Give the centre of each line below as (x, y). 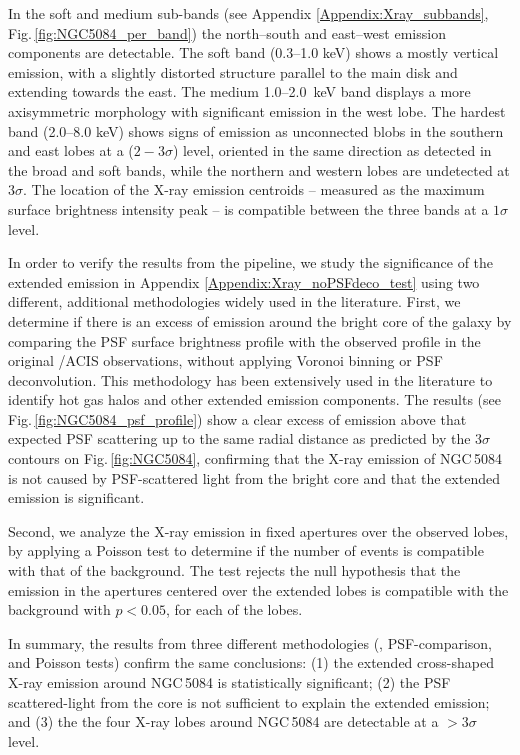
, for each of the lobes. (234, 609)
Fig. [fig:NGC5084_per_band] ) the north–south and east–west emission (227, 32)
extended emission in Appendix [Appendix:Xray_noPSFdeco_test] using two (244, 281)
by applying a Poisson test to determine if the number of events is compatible (246, 550)
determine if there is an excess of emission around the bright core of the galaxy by (260, 320)
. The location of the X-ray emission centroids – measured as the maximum (254, 189)
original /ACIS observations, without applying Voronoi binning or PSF (225, 360)
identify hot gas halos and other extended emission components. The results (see (254, 399)
